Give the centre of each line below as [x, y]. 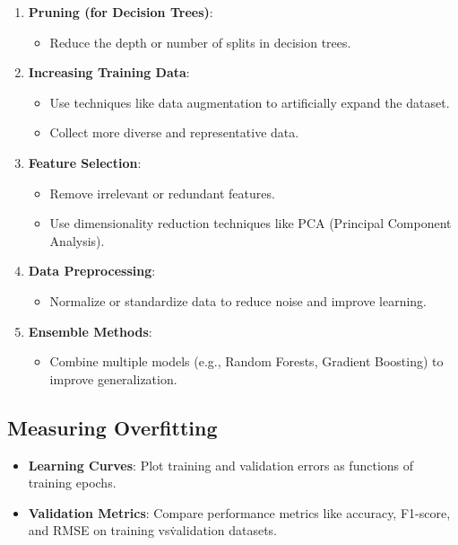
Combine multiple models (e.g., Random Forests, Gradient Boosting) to [246, 361]
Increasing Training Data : [109, 72]
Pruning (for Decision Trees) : [121, 12]
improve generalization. [113, 378]
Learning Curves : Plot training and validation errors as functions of [221, 465]
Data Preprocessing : [92, 271]
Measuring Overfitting [112, 427]
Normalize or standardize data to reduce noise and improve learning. [238, 300]
